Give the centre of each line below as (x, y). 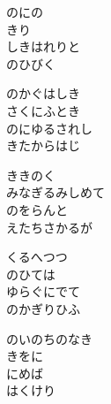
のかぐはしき (43, 93)
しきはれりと (43, 46)
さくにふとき (43, 110)
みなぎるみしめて (55, 192)
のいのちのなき (49, 338)
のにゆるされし (49, 128)
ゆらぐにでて (43, 291)
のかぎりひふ (43, 308)
